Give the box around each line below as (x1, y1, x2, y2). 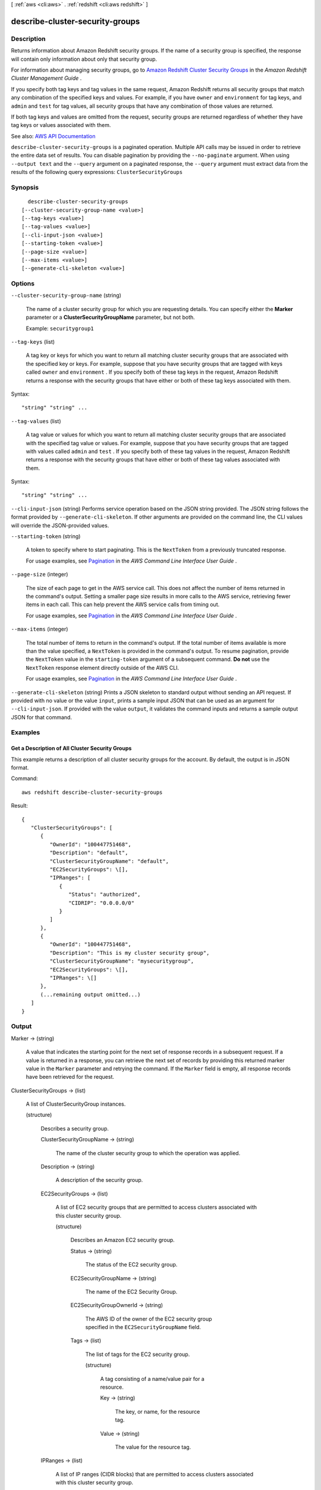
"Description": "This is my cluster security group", (49, 949, 210, 956)
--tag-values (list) (11, 417, 62, 424)
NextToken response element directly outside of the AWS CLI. (26, 664, 180, 671)
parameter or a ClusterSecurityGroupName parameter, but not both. (26, 313, 196, 321)
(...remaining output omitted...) (40, 991, 141, 998)
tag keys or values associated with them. (11, 122, 111, 129)
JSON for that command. (11, 713, 73, 721)
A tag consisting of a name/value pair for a (100, 1375, 204, 1382)
